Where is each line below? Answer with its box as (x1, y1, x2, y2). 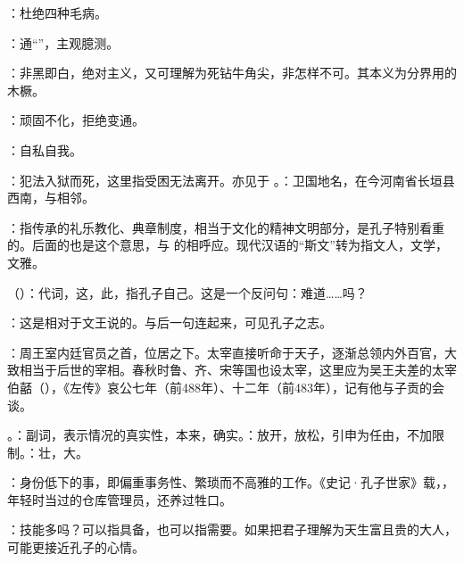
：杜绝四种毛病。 (7, 4, 107, 21)
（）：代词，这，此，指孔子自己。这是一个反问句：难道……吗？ (7, 283, 368, 302)
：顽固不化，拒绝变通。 (7, 111, 145, 129)
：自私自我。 (7, 140, 82, 159)
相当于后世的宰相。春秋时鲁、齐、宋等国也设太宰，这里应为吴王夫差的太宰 (19, 360, 457, 379)
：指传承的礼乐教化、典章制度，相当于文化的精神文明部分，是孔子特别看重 (7, 218, 444, 236)
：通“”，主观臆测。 (7, 33, 120, 52)
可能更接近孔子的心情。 (7, 538, 145, 557)
